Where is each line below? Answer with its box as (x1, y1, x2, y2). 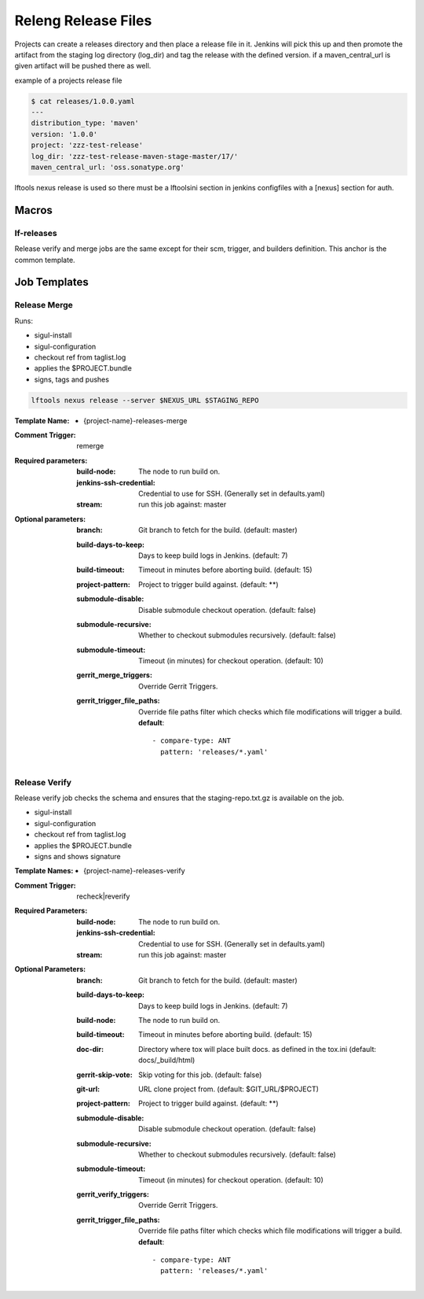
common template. (14, 255, 75, 264)
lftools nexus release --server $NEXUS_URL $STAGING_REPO (31, 396, 259, 404)
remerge (76, 441, 104, 451)
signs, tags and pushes (34, 375, 110, 384)
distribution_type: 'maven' (31, 119, 139, 127)
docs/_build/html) (138, 1055, 196, 1065)
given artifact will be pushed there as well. (14, 61, 152, 71)
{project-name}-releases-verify (83, 866, 185, 876)
